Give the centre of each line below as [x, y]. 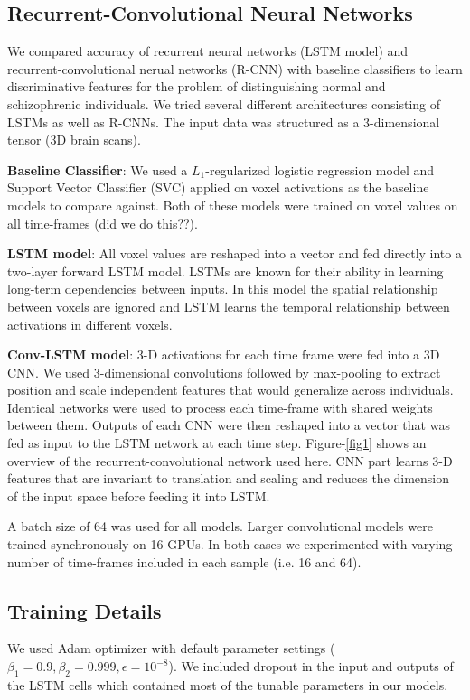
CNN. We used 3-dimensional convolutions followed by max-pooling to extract [224, 372]
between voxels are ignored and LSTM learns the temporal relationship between [229, 306]
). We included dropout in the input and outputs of [311, 666]
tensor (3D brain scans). [74, 140]
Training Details [85, 610]
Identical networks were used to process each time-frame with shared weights [220, 407]
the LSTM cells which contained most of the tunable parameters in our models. [228, 684]
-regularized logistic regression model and [320, 169]
